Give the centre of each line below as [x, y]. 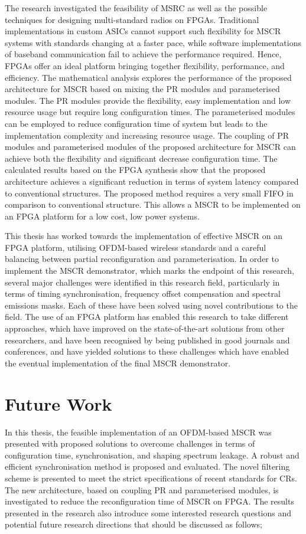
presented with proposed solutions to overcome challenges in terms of [130, 443]
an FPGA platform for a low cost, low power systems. [102, 216]
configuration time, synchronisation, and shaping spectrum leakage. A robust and [152, 455]
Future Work [58, 403]
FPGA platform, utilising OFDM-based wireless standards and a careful [136, 247]
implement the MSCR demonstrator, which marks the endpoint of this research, [149, 271]
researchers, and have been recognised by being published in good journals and [147, 340]
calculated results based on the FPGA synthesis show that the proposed [135, 170]
